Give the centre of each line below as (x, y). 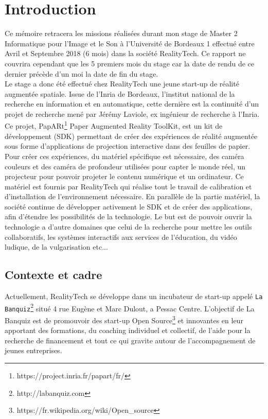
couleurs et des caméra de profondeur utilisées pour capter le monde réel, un (125, 166)
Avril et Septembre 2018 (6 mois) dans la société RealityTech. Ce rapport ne (125, 53)
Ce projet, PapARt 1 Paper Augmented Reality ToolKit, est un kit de (114, 125)
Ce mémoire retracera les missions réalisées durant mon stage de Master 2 (121, 33)
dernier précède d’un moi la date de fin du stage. (82, 73)
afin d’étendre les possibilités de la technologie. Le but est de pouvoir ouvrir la (128, 216)
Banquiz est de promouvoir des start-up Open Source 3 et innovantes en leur (124, 319)
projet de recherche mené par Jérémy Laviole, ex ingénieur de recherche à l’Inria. (132, 114)
